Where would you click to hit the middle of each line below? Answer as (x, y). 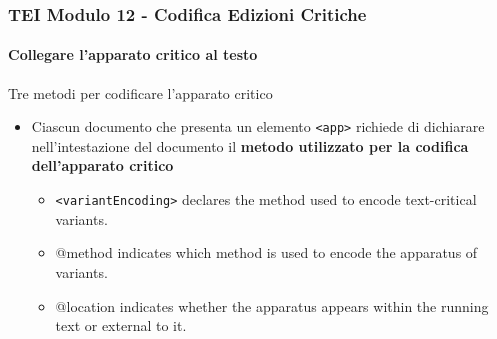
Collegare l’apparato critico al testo (133, 54)
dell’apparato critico (102, 165)
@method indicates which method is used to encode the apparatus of (266, 252)
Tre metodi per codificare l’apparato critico (140, 92)
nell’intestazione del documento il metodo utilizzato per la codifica (250, 145)
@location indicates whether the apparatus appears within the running (272, 305)
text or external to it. (121, 325)
